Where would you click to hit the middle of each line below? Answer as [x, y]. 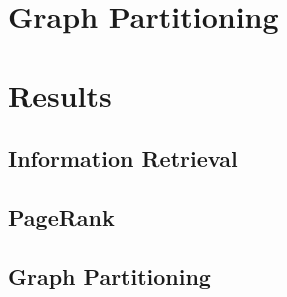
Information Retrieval [123, 158]
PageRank [61, 216]
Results [60, 94]
